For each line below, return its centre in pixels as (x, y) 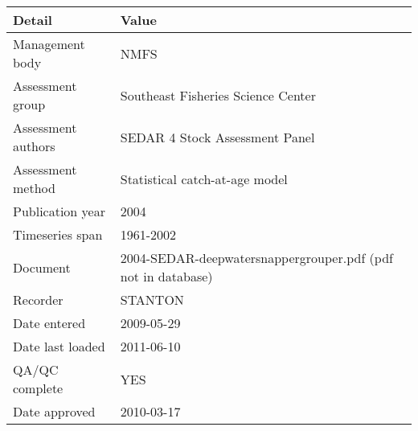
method (34, 188)
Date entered (49, 323)
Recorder (38, 300)
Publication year (59, 211)
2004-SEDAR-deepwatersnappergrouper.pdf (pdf (256, 258)
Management (49, 44)
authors (34, 146)
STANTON (152, 300)
